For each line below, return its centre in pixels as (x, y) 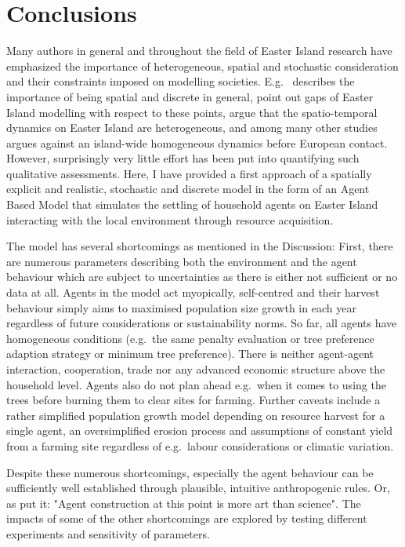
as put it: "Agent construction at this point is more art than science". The (184, 503)
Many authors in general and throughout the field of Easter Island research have (199, 51)
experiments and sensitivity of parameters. (108, 533)
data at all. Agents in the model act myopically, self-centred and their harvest (193, 292)
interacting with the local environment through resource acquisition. (170, 219)
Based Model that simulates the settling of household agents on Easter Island (192, 204)
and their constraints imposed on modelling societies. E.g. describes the (181, 81)
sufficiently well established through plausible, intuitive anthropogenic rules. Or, (198, 488)
